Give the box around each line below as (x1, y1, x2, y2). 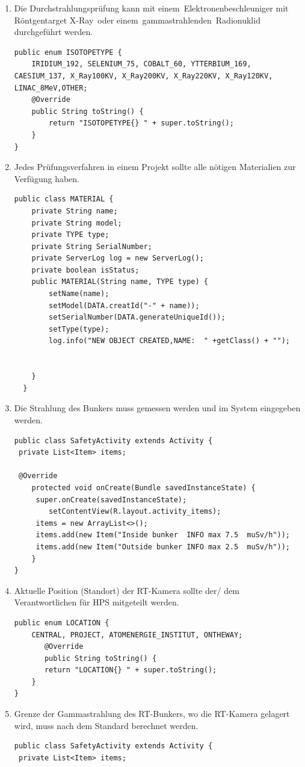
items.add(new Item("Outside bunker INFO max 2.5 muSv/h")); (35, 542, 290, 551)
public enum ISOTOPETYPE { (14, 48, 122, 57)
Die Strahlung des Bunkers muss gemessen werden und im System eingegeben (14, 402, 301, 414)
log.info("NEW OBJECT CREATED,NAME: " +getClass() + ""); (49, 336, 290, 346)
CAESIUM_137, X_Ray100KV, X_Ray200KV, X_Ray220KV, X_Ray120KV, (14, 71, 273, 80)
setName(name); (49, 289, 109, 298)
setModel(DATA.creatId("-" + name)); (49, 301, 200, 310)
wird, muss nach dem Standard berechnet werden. (14, 719, 199, 731)
